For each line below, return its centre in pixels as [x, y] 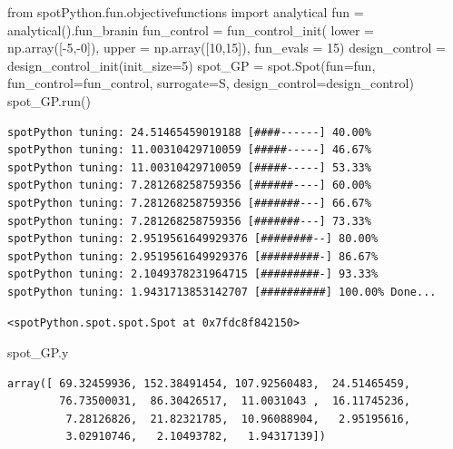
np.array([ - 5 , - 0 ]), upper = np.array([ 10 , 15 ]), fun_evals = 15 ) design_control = [226, 48]
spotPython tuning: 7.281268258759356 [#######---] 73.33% [189, 221]
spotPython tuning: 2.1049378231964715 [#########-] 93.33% [193, 274]
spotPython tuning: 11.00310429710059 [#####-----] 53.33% [189, 167]
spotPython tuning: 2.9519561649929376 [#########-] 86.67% [193, 256]
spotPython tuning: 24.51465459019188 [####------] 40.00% [189, 132]
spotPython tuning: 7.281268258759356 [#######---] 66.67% [189, 203]
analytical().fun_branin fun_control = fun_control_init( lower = [191, 29]
